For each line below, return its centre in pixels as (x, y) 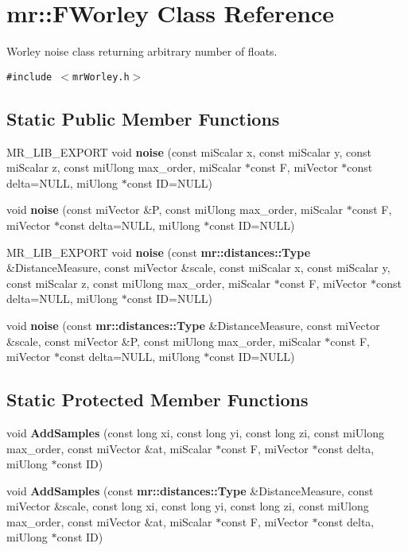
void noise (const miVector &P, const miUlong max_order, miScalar (175, 210)
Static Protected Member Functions (157, 400)
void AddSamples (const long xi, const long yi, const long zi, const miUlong (195, 432)
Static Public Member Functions (143, 118)
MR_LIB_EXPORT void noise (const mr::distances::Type (159, 252)
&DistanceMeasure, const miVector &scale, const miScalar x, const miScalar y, (198, 268)
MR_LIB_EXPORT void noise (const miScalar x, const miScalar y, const (189, 151)
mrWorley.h (101, 77)
